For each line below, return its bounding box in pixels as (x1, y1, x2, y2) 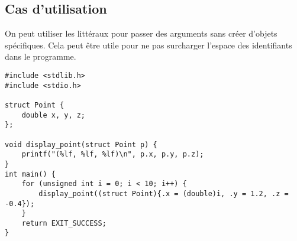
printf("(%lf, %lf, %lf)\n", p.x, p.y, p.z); (21, 150, 204, 159)
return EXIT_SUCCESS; (21, 219, 106, 227)
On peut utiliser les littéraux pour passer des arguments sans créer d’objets (5, 27, 277, 40)
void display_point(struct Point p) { (5, 140, 157, 149)
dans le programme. (5, 50, 76, 63)
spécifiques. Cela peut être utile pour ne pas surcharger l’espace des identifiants (5, 38, 292, 51)
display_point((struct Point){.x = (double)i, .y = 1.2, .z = (38, 189, 289, 198)
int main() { (5, 170, 56, 178)
